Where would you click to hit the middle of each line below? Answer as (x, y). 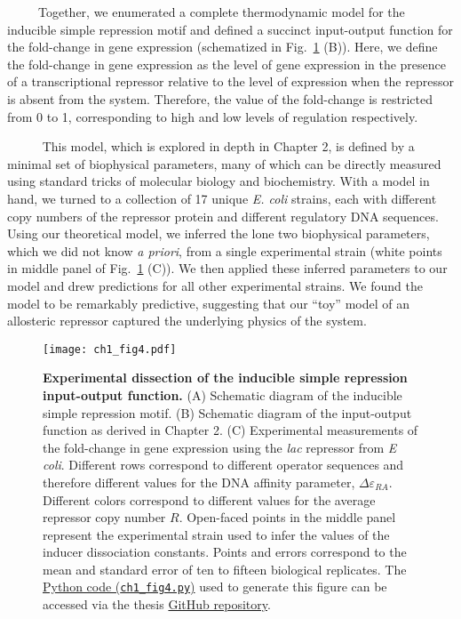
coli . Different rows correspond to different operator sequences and (223, 465)
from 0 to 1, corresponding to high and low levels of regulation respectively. (213, 116)
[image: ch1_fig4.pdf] (110, 349)
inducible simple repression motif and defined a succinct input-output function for (230, 29)
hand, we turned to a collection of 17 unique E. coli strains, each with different (222, 198)
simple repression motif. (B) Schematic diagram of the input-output (227, 412)
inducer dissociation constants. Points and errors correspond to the (225, 552)
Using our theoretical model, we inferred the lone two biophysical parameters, (219, 233)
